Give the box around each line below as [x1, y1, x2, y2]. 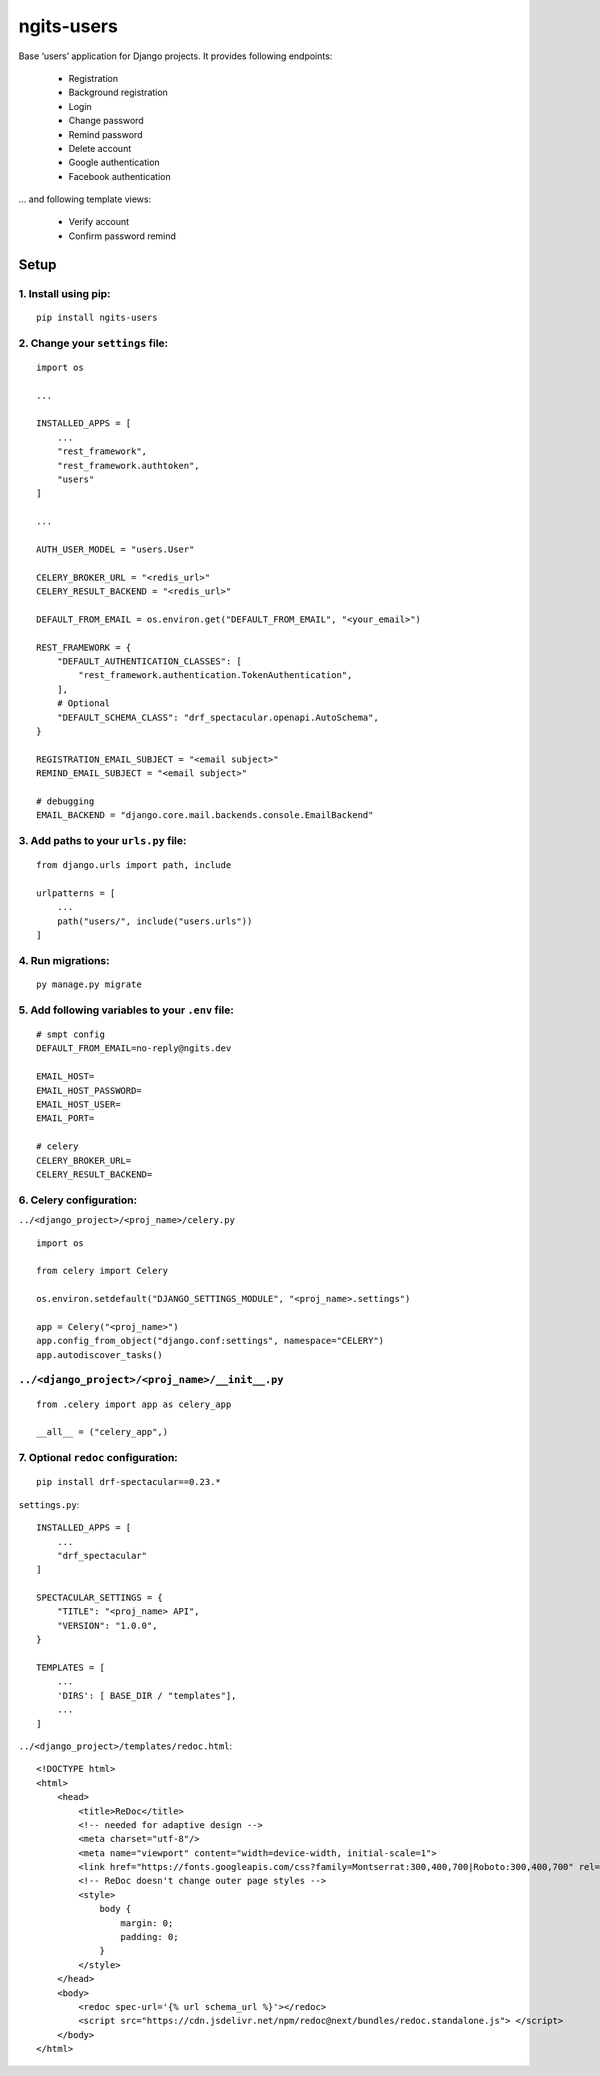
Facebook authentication [68, 170, 171, 182]
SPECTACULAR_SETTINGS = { [36, 1592, 164, 1604]
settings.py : [18, 1498, 80, 1510]
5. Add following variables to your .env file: [18, 1003, 234, 1017]
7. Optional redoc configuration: [18, 1451, 179, 1465]
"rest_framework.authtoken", [56, 460, 200, 471]
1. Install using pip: [18, 286, 111, 300]
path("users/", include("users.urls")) [56, 915, 253, 927]
